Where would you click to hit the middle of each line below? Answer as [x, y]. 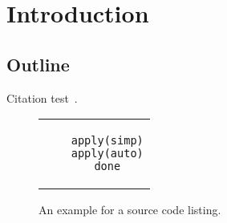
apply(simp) [107, 141]
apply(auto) [107, 154]
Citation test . [42, 97]
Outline [38, 64]
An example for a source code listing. [130, 210]
